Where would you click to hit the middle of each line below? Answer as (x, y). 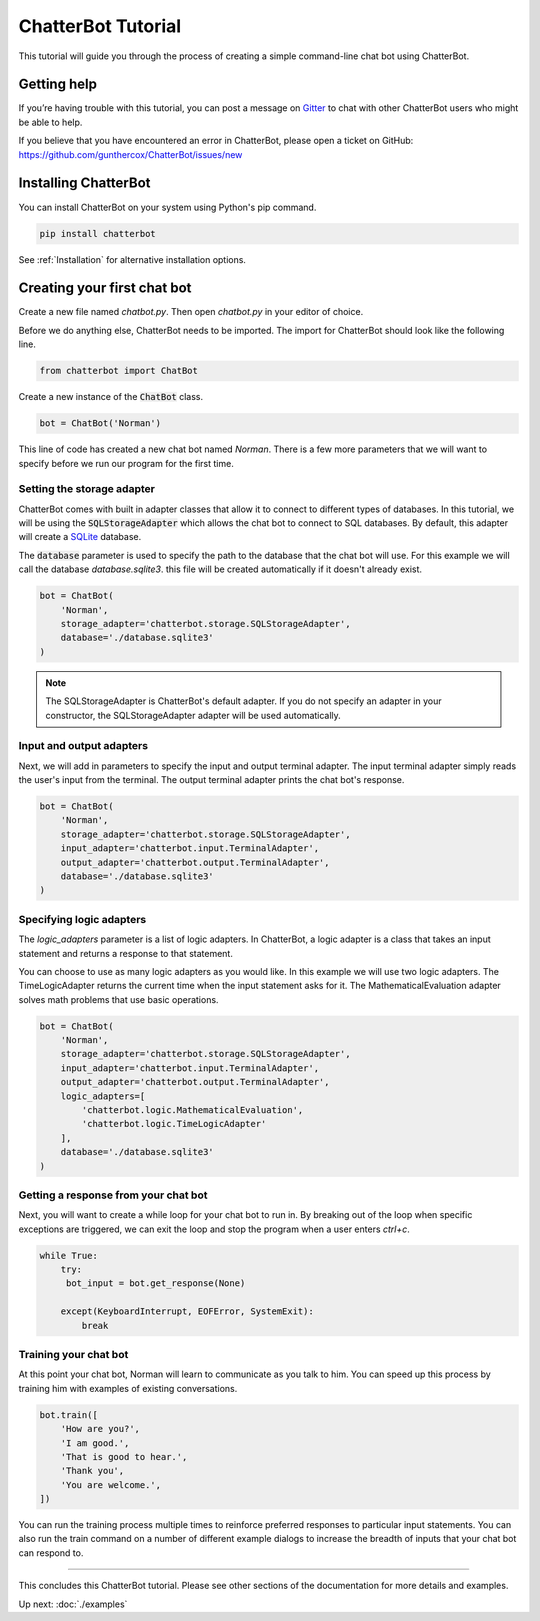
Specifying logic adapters (82, 919)
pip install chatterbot (98, 233)
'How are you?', (100, 1429)
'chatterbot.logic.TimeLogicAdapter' (174, 1124)
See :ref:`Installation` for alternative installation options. (132, 259)
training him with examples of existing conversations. (128, 1388)
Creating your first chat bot (105, 288)
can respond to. (51, 1552)
